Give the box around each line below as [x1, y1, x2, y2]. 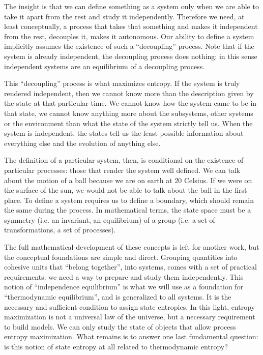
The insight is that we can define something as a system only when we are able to [4, 1, 259, 11]
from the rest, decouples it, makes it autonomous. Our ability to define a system [4, 31, 254, 41]
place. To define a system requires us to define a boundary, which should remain [4, 194, 254, 205]
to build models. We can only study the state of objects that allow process [4, 321, 236, 332]
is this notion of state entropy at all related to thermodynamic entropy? [4, 341, 228, 351]
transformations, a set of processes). [4, 224, 116, 235]
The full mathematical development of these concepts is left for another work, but [4, 242, 259, 252]
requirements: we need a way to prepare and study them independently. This [4, 271, 244, 282]
